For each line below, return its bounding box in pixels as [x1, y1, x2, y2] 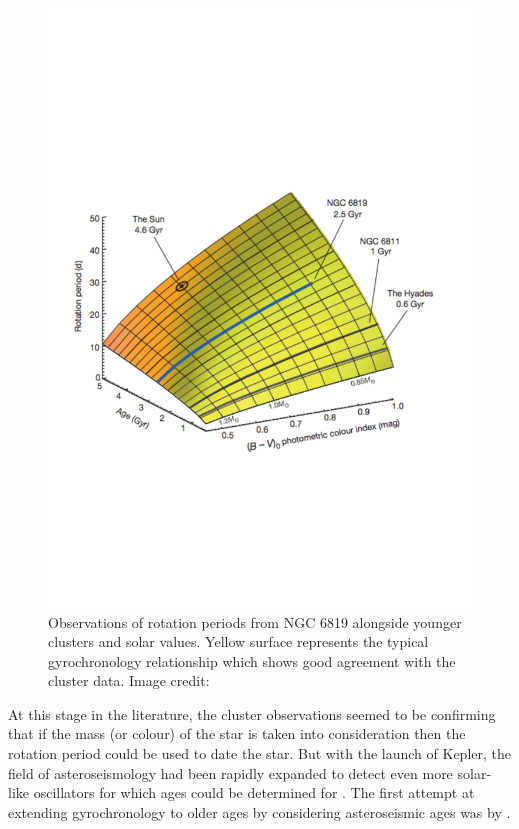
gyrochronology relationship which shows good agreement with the [48, 650, 456, 671]
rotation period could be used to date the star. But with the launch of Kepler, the [8, 743, 511, 764]
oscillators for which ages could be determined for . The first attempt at [33, 782, 475, 803]
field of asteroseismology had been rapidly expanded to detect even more [8, 762, 453, 783]
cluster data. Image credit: [48, 670, 210, 691]
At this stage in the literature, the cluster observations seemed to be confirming [8, 703, 496, 724]
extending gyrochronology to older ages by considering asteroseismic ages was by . [8, 801, 511, 822]
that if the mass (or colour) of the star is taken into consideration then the [8, 723, 466, 744]
